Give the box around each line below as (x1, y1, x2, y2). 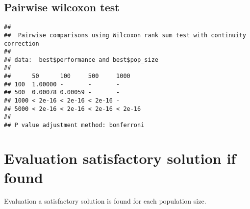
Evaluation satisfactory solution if (4, 148, 236, 168)
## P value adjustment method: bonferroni (4, 122, 145, 129)
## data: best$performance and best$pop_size (4, 56, 158, 63)
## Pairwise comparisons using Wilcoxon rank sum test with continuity (4, 31, 246, 39)
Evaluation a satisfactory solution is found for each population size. (4, 196, 206, 206)
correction (4, 40, 39, 47)
